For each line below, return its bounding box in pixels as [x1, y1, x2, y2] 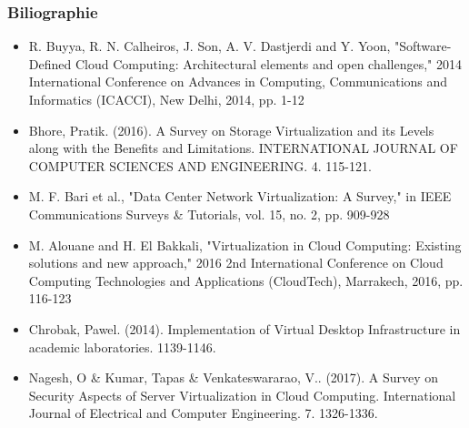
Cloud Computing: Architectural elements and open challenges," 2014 [75, 54, 463, 73]
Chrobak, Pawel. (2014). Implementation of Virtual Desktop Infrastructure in [28, 319, 461, 338]
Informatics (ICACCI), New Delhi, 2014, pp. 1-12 [28, 90, 304, 108]
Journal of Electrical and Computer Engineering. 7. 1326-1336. [28, 403, 378, 423]
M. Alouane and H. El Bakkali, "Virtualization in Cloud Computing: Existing [28, 235, 462, 254]
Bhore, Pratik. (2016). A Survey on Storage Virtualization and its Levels [28, 120, 434, 139]
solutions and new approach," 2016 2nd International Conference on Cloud [28, 253, 444, 272]
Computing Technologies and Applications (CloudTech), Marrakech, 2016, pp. [28, 270, 464, 290]
